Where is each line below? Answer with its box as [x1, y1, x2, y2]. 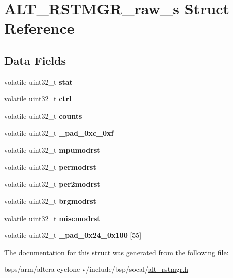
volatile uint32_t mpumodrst [4, 145, 101, 155]
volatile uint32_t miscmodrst [4, 213, 101, 223]
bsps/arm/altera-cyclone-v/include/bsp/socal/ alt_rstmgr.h [4, 264, 189, 274]
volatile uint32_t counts [4, 110, 82, 121]
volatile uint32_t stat [4, 76, 73, 87]
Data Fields [4, 52, 66, 68]
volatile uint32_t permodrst [4, 161, 96, 172]
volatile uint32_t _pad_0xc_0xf [4, 127, 114, 138]
